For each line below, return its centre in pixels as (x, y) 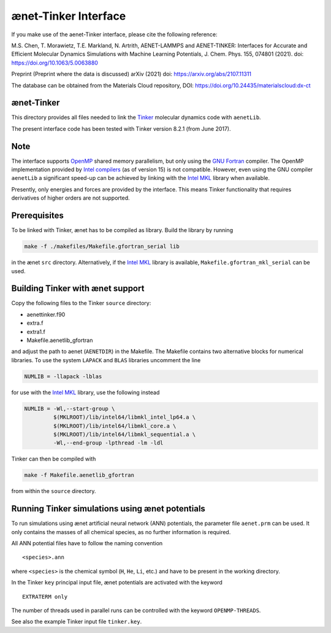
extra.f (35, 323)
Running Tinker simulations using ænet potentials (108, 509)
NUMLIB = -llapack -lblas (63, 376)
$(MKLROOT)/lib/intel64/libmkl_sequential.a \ (124, 434)
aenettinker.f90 (46, 314)
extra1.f (36, 332)
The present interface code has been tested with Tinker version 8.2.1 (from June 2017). (121, 128)
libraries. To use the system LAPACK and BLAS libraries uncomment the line (106, 360)
